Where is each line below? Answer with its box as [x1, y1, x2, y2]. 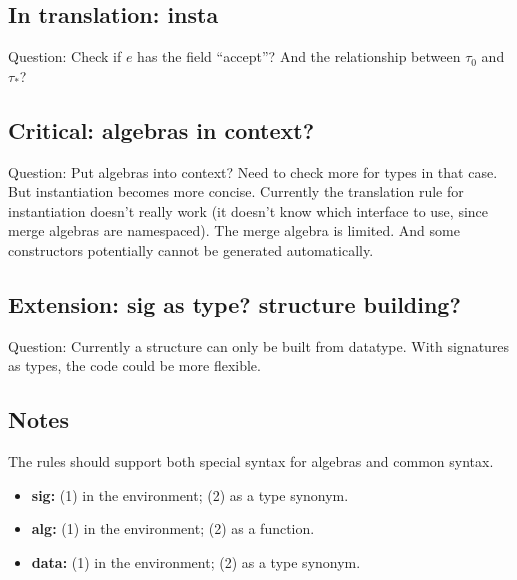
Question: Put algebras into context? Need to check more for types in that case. [8, 161, 498, 182]
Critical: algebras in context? [8, 114, 315, 145]
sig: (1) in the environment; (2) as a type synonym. [31, 484, 349, 505]
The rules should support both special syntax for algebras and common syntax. [8, 451, 494, 472]
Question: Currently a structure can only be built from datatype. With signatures [8, 335, 510, 356]
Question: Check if [8, 46, 122, 67]
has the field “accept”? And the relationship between [137, 46, 461, 67]
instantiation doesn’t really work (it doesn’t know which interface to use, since [8, 200, 489, 221]
